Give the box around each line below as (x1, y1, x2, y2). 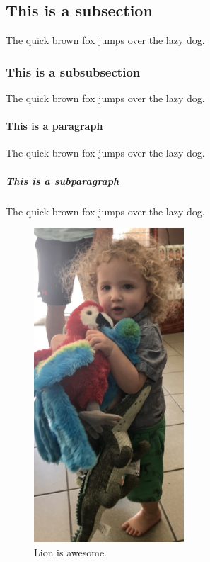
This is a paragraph (6, 118, 103, 133)
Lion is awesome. (34, 544, 107, 559)
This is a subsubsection (6, 62, 141, 80)
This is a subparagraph (6, 173, 119, 188)
